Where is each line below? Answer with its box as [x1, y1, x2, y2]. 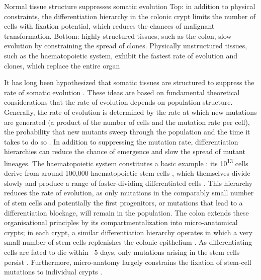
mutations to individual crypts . [4, 266, 103, 277]
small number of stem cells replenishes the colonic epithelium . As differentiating [4, 237, 252, 247]
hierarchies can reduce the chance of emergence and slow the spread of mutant [4, 146, 245, 157]
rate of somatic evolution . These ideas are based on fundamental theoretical [4, 87, 240, 97]
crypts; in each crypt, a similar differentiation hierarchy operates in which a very [4, 227, 253, 237]
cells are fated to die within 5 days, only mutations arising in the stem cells [4, 246, 240, 257]
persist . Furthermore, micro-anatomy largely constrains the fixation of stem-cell [4, 256, 251, 267]
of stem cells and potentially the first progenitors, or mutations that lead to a [4, 197, 243, 207]
